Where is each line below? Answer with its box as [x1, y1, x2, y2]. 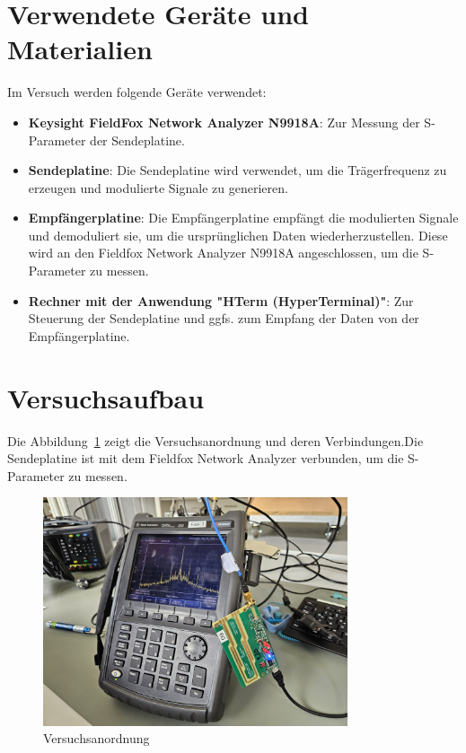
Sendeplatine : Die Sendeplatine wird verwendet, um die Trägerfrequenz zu [28, 161, 447, 179]
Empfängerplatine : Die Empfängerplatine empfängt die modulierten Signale [28, 208, 459, 227]
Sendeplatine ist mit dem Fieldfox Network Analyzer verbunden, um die [7, 449, 404, 468]
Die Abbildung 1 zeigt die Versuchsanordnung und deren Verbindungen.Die [7, 431, 424, 450]
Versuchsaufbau [7, 379, 205, 416]
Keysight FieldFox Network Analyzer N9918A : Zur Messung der [28, 112, 420, 131]
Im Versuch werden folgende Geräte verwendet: [7, 83, 267, 101]
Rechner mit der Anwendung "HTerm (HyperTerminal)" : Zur [28, 291, 414, 310]
